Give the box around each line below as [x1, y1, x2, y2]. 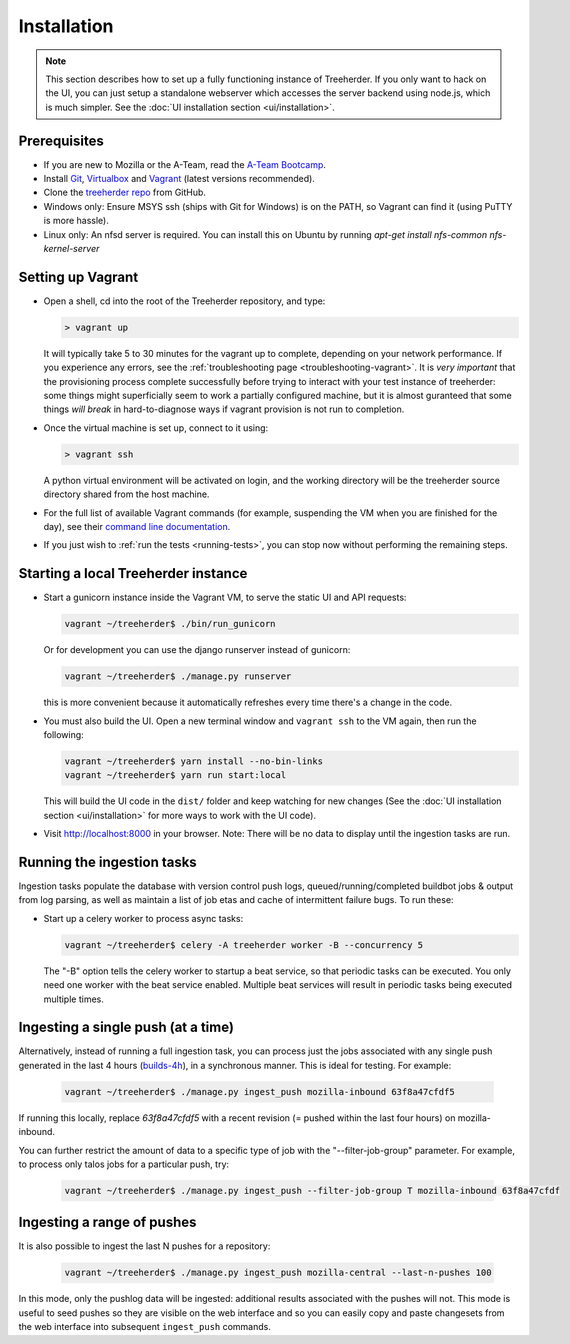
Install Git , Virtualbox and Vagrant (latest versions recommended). [43, 173, 315, 185]
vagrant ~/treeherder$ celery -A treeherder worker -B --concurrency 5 [64, 939, 424, 950]
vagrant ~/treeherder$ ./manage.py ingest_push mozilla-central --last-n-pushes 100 [64, 1267, 492, 1279]
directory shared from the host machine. [43, 488, 210, 500]
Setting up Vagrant [18, 268, 139, 285]
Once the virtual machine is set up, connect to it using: [43, 421, 269, 434]
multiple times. [43, 993, 104, 1005]
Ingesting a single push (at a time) [18, 1019, 235, 1036]
